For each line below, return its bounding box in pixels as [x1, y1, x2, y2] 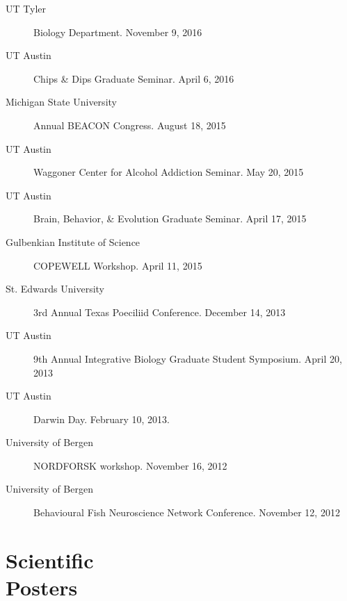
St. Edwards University [6, 281, 105, 296]
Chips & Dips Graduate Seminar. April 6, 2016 [33, 71, 234, 85]
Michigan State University [6, 94, 117, 109]
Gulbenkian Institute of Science [6, 234, 140, 249]
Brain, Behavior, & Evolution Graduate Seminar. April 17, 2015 [33, 211, 307, 226]
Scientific [6, 545, 94, 574]
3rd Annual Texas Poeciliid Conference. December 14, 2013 [33, 304, 286, 319]
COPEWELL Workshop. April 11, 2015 [33, 258, 202, 272]
